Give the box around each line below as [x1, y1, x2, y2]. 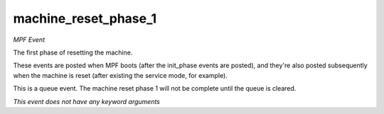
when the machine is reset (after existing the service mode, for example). [13, 71, 228, 79]
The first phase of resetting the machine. [13, 48, 133, 57]
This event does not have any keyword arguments [13, 97, 160, 106]
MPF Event [13, 35, 46, 44]
